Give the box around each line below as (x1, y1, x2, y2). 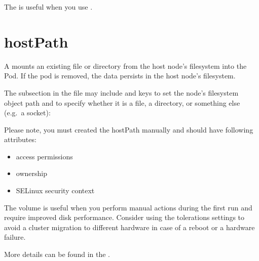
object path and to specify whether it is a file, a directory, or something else (4, 97, 240, 108)
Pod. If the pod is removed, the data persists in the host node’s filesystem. (4, 70, 236, 81)
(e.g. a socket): (4, 107, 51, 118)
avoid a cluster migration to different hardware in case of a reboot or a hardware (4, 222, 255, 232)
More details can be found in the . (4, 249, 110, 259)
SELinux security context (16, 185, 95, 196)
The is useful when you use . (4, 2, 93, 12)
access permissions (16, 151, 73, 161)
